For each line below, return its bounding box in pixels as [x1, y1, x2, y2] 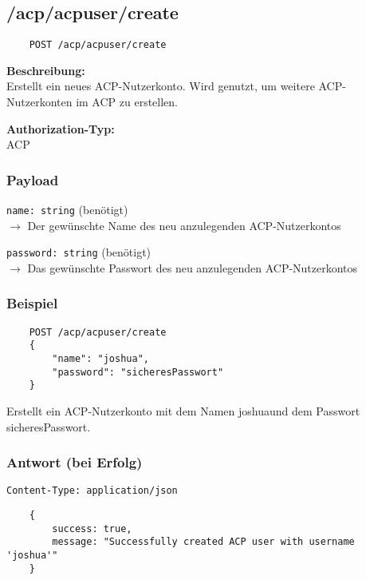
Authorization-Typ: [6, 120, 115, 137]
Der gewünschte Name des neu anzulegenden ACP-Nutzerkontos [27, 217, 341, 233]
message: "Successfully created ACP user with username [52, 536, 355, 548]
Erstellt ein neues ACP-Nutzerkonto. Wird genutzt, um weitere [6, 77, 315, 94]
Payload [6, 169, 59, 189]
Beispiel [6, 293, 58, 313]
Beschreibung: [6, 62, 85, 78]
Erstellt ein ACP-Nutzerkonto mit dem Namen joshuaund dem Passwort [6, 403, 360, 419]
